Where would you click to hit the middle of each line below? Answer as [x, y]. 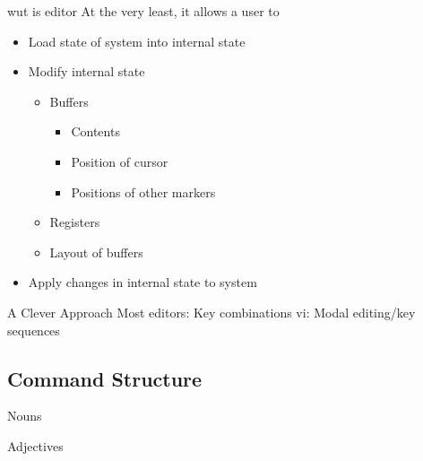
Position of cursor [120, 161]
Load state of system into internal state [137, 41]
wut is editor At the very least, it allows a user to [143, 11]
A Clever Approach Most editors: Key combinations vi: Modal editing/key [211, 312]
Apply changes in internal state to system [142, 282]
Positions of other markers [143, 191]
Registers [75, 222]
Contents [95, 131]
